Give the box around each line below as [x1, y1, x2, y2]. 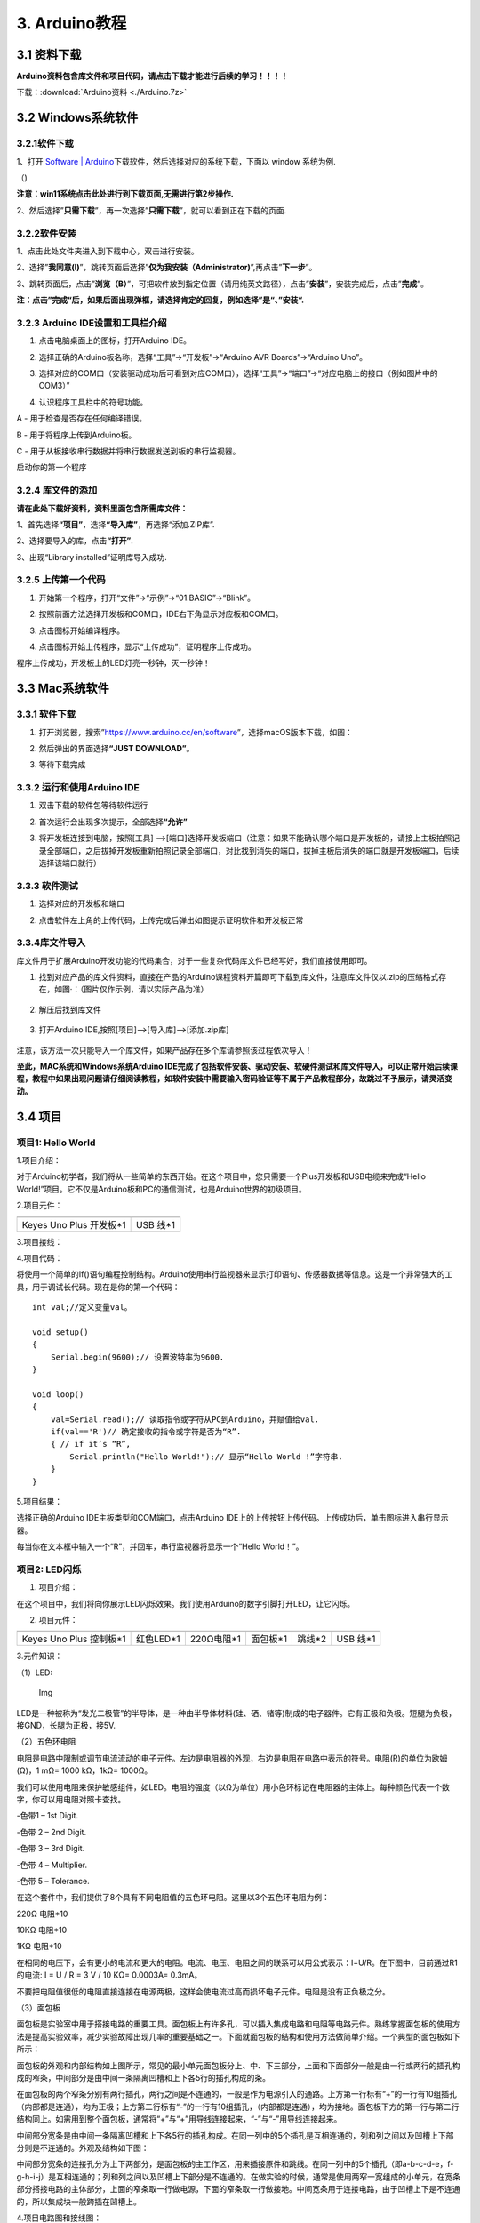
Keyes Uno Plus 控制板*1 [21, 1633, 126, 1645]
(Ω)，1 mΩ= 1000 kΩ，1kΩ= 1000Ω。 [16, 1765, 153, 1776]
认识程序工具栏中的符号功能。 [38, 397, 148, 407]
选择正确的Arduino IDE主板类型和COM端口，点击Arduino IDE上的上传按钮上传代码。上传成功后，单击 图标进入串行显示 [16, 1513, 449, 1523]
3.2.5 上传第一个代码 [16, 574, 106, 586]
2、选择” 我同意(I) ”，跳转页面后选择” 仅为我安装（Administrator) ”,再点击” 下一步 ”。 [16, 262, 317, 273]
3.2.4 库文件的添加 [16, 485, 98, 497]
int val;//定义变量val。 [32, 1303, 132, 1312]
